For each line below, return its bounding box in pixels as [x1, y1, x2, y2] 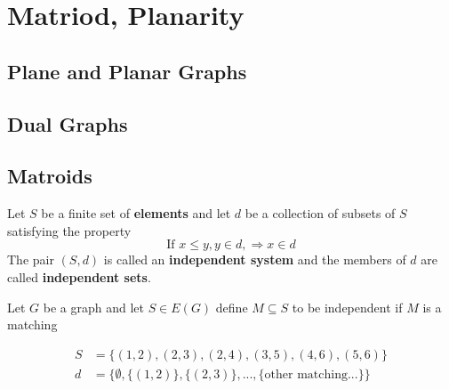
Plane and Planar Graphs [7, 57, 247, 85]
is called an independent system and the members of [103, 250, 406, 269]
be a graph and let [43, 297, 144, 316]
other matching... [264, 368, 358, 381]
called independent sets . [7, 267, 151, 286]
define [215, 297, 248, 316]
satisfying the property [7, 221, 132, 239]
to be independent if [292, 297, 403, 316]
